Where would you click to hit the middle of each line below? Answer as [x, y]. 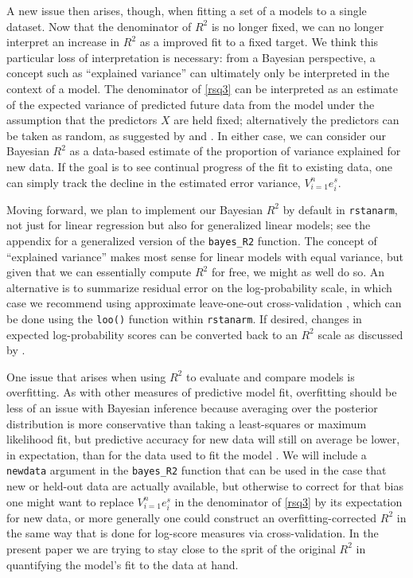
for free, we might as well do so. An [298, 272]
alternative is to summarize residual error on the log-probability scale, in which [199, 287]
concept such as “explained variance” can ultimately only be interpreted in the [198, 73]
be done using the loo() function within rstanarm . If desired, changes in [184, 318]
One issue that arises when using [86, 376]
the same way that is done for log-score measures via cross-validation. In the [193, 533]
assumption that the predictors [82, 120]
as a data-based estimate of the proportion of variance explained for [235, 151]
